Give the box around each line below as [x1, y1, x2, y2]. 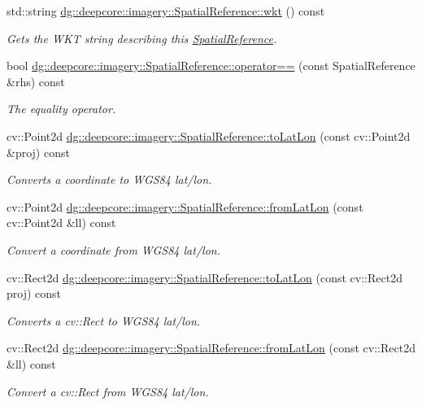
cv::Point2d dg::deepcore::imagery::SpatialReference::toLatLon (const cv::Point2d [7, 127, 411, 144]
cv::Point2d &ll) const [7, 214, 116, 231]
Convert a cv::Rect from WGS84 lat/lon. [7, 382, 209, 399]
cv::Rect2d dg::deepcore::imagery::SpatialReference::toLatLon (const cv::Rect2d [7, 268, 402, 286]
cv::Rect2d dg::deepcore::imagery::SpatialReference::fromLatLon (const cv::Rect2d [7, 339, 415, 356]
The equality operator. [7, 100, 116, 117]
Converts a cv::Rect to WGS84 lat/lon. [7, 312, 201, 329]
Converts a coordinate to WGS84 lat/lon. [7, 171, 212, 188]
